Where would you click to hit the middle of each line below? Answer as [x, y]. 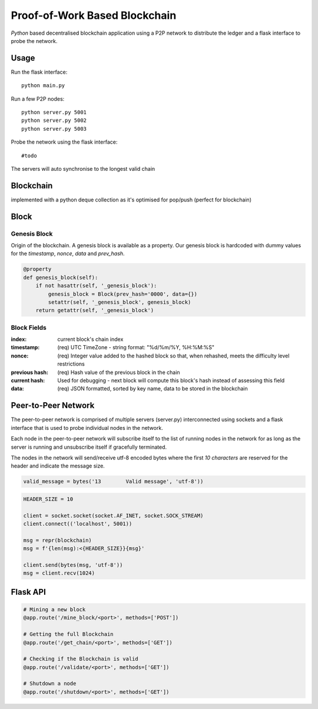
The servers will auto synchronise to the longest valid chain [83, 168]
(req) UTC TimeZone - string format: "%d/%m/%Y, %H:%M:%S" [136, 347]
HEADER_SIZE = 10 [48, 499]
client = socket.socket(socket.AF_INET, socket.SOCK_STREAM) [113, 516]
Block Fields [29, 327]
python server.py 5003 [54, 129]
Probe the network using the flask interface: [64, 142]
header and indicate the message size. [58, 466]
